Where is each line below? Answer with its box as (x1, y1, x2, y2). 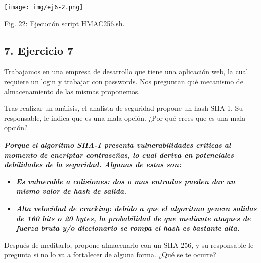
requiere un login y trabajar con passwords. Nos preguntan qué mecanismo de (4, 76, 243, 87)
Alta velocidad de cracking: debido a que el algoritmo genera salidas (16, 203, 257, 213)
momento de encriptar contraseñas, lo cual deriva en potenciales (4, 149, 234, 160)
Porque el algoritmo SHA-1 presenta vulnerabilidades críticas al (4, 140, 231, 150)
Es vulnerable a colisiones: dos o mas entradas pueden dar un (16, 176, 235, 186)
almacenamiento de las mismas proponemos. (4, 86, 140, 96)
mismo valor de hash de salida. (16, 186, 127, 196)
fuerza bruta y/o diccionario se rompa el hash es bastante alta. (16, 223, 240, 233)
